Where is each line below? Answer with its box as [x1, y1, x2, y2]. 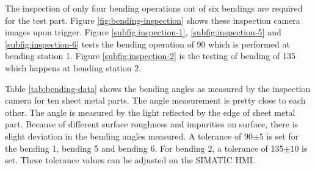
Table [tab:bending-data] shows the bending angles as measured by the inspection [5, 82, 311, 94]
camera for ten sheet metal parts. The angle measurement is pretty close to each [5, 94, 306, 107]
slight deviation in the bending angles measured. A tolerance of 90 [5, 129, 253, 142]
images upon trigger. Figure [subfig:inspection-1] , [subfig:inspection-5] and [5, 26, 281, 38]
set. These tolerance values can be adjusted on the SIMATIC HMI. [5, 154, 255, 166]
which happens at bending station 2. [5, 61, 142, 74]
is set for [266, 129, 299, 142]
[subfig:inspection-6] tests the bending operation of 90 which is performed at [5, 37, 290, 50]
